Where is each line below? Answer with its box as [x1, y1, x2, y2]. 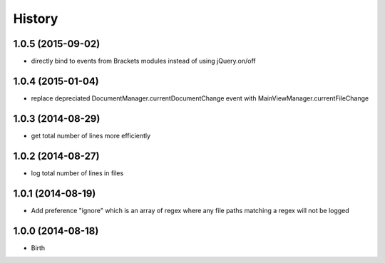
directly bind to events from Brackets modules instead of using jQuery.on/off [31, 57, 256, 66]
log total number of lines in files [31, 168, 124, 177]
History [13, 11, 58, 26]
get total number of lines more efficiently [31, 131, 151, 140]
